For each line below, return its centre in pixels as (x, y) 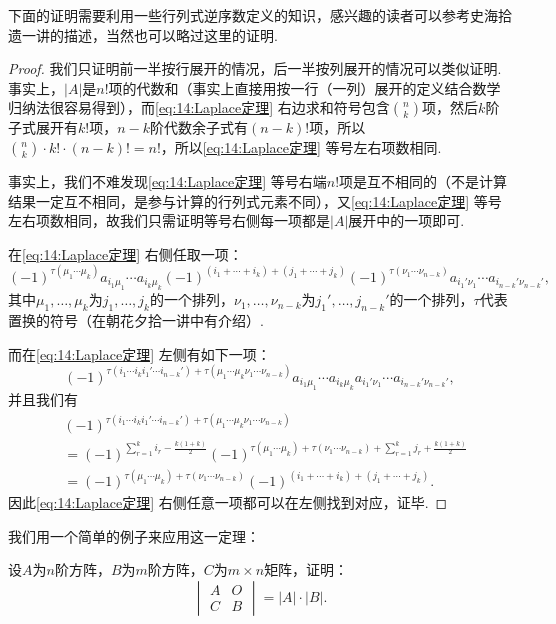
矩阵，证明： (306, 569)
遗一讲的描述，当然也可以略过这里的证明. (143, 34)
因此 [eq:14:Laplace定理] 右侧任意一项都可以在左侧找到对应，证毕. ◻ (228, 502)
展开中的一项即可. (406, 220)
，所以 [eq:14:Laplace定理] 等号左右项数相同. (301, 146)
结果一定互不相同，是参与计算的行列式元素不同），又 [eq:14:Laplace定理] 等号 (255, 200)
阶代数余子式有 (199, 127)
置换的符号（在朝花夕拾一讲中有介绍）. (136, 319)
